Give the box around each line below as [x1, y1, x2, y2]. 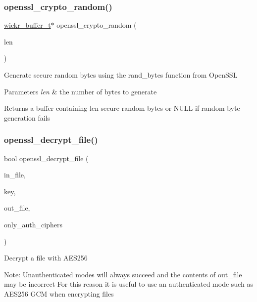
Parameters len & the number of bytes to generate [4, 86, 157, 96]
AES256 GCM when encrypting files [4, 288, 114, 299]
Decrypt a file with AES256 [4, 253, 88, 263]
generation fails [4, 112, 51, 123]
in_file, [4, 170, 26, 180]
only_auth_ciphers [4, 219, 62, 229]
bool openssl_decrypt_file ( [4, 153, 89, 163]
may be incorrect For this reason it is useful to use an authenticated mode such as [4, 279, 253, 289]
